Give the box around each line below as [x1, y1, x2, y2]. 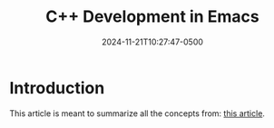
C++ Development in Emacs [44, 6, 260, 27]
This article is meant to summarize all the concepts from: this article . [9, 107, 266, 119]
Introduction [9, 77, 105, 98]
